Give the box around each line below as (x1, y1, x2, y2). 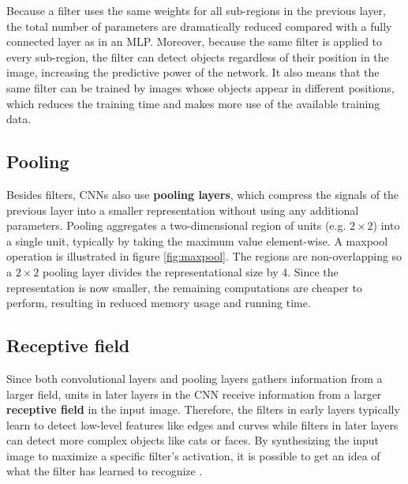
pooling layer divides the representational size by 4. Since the (42, 263, 339, 280)
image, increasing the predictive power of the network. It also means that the (6, 64, 380, 81)
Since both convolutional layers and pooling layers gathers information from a (6, 370, 383, 386)
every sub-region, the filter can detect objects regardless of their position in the (6, 48, 389, 65)
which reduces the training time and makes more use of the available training (6, 95, 380, 111)
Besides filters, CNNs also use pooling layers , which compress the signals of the (6, 186, 399, 202)
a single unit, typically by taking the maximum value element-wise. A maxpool (6, 232, 388, 249)
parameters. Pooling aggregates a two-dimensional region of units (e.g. (6, 217, 346, 234)
